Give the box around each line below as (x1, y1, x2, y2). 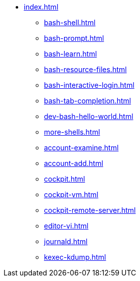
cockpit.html (44, 175, 85, 183)
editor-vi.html (44, 221, 88, 230)
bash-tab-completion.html (44, 96, 131, 105)
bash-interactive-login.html (44, 81, 134, 89)
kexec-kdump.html (44, 253, 106, 261)
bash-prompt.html (44, 34, 104, 42)
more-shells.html (44, 128, 100, 136)
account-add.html (44, 159, 104, 167)
